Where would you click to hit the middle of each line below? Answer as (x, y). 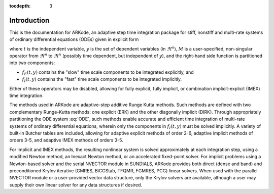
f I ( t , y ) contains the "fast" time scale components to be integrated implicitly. (102, 80)
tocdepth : (20, 6)
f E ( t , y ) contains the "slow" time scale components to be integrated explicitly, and (108, 72)
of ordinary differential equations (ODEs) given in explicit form (74, 39)
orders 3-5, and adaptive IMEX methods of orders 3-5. (66, 140)
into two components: (32, 63)
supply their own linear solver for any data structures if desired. (76, 185)
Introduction (29, 20)
